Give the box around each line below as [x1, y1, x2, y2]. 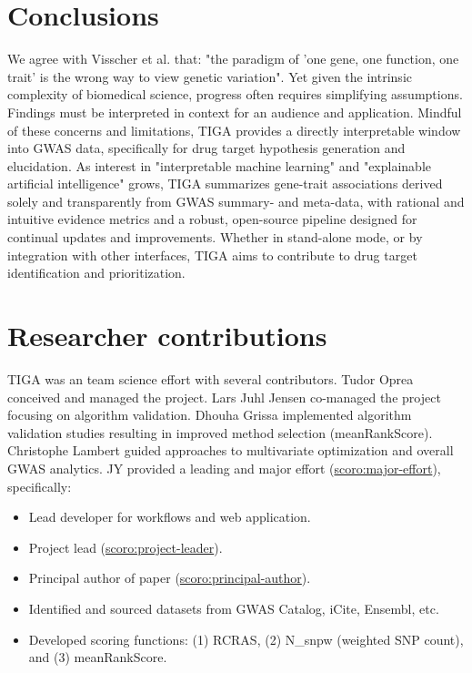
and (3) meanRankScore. [28, 648, 167, 667]
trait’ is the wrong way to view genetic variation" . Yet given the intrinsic [7, 66, 412, 86]
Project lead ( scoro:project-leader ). [28, 537, 223, 556]
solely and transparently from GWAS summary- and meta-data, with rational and [7, 191, 465, 210]
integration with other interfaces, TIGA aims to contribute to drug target [7, 245, 417, 264]
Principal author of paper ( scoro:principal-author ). [28, 568, 311, 587]
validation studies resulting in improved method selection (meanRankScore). [7, 423, 433, 442]
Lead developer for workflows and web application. [28, 507, 311, 526]
